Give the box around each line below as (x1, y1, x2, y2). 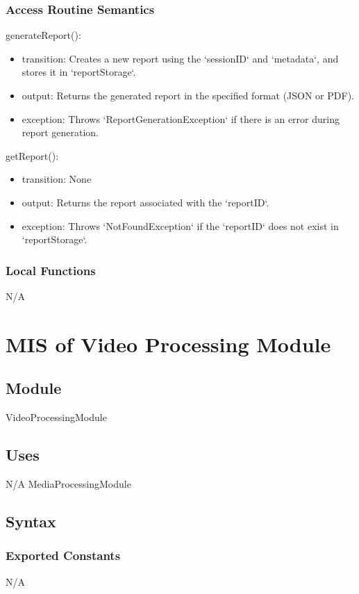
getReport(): (6, 148, 59, 163)
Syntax (6, 510, 56, 531)
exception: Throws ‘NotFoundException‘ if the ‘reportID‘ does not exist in (22, 218, 339, 233)
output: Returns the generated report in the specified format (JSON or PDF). (22, 88, 354, 102)
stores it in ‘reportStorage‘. (22, 65, 136, 79)
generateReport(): (6, 28, 81, 42)
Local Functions (6, 261, 96, 279)
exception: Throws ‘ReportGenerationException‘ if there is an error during (22, 111, 340, 126)
